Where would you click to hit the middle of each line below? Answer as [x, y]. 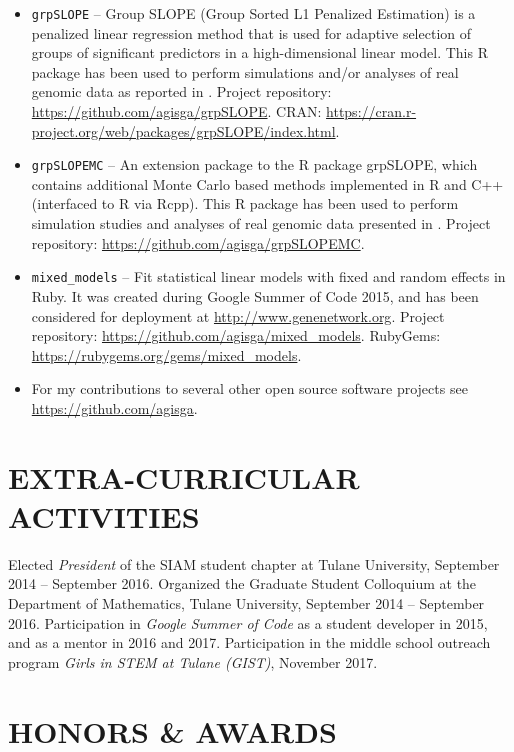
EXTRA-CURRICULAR [184, 476]
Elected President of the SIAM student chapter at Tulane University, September [254, 563]
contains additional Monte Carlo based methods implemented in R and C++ [267, 183]
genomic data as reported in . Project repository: [181, 91]
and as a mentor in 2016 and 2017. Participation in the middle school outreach [249, 642]
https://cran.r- [371, 111]
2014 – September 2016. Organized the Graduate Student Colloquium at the [242, 583]
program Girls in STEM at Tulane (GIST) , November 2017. [193, 661]
